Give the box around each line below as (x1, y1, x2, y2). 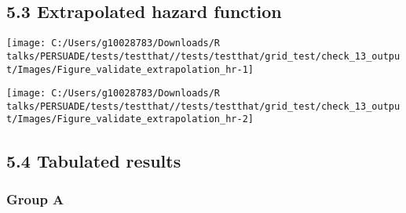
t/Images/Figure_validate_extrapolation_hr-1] (6, 63, 254, 75)
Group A (6, 189, 64, 208)
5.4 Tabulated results (6, 148, 181, 172)
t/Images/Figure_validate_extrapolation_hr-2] (6, 114, 254, 125)
